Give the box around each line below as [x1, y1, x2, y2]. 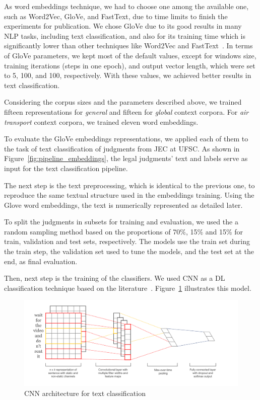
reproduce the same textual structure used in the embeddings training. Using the [4, 190, 254, 200]
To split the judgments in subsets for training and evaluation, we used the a [4, 216, 238, 227]
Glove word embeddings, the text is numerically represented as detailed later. [4, 199, 243, 210]
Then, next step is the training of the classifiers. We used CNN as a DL [4, 273, 225, 283]
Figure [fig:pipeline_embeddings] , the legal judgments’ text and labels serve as [4, 153, 248, 164]
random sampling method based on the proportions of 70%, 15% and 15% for [4, 226, 243, 236]
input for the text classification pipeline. [4, 163, 128, 173]
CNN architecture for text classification [24, 388, 146, 398]
